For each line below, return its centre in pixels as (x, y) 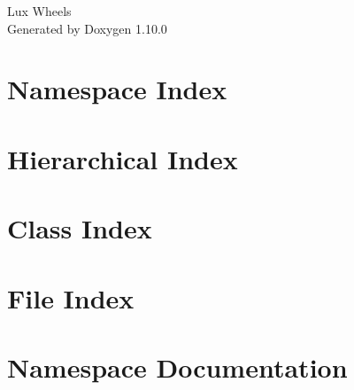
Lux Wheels (39, 11)
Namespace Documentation (177, 367)
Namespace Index (117, 89)
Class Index (80, 228)
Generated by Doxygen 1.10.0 (87, 28)
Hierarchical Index (123, 158)
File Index (71, 297)
